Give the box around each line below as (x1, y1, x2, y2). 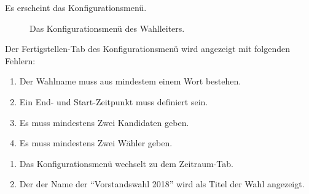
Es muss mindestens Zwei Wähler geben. (19, 136, 173, 149)
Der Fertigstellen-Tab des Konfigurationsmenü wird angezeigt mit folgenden (5, 42, 290, 55)
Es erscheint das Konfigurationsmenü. (5, 1, 147, 13)
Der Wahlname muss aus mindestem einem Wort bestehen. (19, 75, 241, 88)
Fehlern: (5, 54, 36, 67)
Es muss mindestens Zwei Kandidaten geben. (19, 116, 189, 129)
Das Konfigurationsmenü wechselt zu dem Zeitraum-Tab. (19, 157, 233, 170)
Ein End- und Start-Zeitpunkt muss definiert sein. (19, 95, 208, 108)
